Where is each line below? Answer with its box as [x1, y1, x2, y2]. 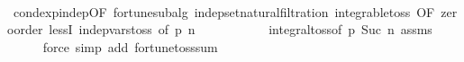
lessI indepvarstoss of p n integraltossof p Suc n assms [49, 20, 432, 39]
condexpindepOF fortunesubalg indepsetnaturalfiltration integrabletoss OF [13, 2, 435, 21]
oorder [7, 20, 43, 39]
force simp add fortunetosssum [42, 37, 218, 56]
